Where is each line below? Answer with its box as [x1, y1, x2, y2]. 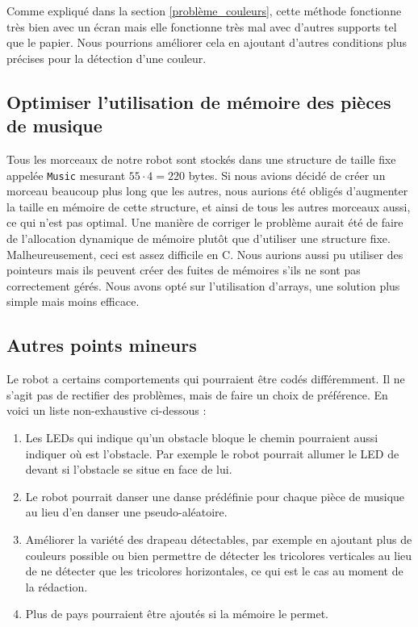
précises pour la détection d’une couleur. [6, 49, 207, 66]
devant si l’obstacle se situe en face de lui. [25, 461, 232, 478]
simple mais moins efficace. [6, 293, 140, 310]
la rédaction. [25, 578, 88, 595]
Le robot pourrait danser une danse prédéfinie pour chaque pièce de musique [25, 487, 405, 504]
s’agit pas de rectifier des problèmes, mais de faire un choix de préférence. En [6, 386, 388, 403]
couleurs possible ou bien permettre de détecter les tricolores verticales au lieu [25, 546, 412, 563]
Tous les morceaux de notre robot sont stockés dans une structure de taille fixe [6, 150, 396, 167]
